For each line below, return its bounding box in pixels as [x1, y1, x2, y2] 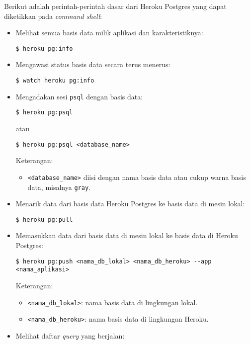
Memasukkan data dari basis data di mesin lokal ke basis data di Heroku [15, 230, 238, 241]
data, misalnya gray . [27, 181, 90, 192]
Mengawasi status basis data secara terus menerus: [15, 59, 170, 70]
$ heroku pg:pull [15, 216, 73, 223]
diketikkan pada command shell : [4, 10, 102, 21]
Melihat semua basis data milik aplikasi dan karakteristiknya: [15, 27, 203, 38]
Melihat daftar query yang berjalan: [15, 330, 125, 341]
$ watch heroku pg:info [15, 77, 94, 85]
